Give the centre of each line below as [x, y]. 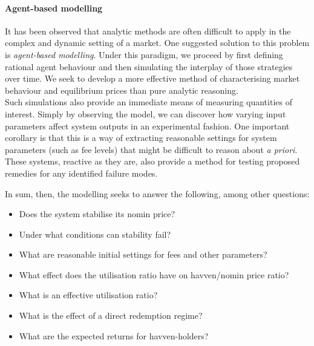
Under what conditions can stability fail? [95, 234]
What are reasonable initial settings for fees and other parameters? [143, 254]
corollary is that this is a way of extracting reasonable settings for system [141, 138]
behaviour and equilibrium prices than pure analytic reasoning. [122, 90]
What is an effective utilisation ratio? [88, 295]
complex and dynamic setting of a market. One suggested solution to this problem [157, 43]
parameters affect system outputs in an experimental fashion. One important [147, 126]
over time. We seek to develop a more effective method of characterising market [152, 78]
